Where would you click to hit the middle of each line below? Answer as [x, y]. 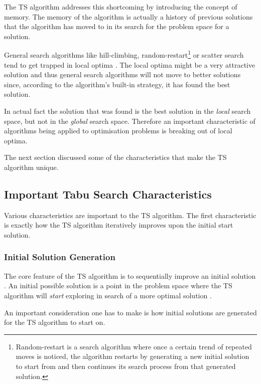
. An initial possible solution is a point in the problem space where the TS [118, 285]
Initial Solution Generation [60, 257]
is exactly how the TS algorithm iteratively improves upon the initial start [119, 225]
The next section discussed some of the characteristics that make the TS [115, 157]
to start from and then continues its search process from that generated [126, 366]
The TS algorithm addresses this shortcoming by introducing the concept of [121, 7]
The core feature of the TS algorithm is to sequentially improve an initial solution [130, 275]
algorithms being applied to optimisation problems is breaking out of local [118, 131]
